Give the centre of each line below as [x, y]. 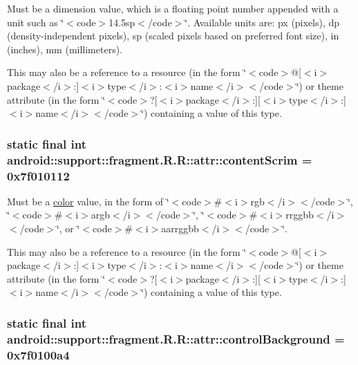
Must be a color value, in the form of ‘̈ [88, 201]
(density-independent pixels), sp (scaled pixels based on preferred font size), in [173, 36]
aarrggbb [180, 228]
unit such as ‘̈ [36, 22]
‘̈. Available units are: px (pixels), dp [262, 22]
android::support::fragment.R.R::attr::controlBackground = [176, 338]
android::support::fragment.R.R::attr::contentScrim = [160, 159]
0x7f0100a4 [38, 354]
